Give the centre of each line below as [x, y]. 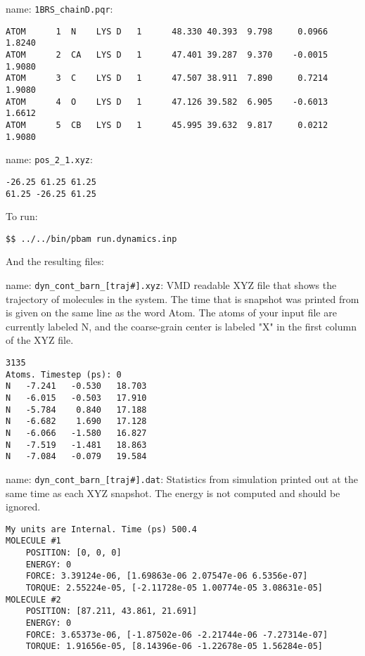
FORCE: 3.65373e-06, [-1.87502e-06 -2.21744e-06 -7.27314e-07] [177, 635]
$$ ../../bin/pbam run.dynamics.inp [91, 239]
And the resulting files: [55, 261]
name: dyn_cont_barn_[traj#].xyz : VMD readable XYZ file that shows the [171, 285]
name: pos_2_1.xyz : [49, 159]
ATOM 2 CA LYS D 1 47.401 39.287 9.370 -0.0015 [167, 54]
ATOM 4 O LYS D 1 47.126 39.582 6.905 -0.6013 [167, 102]
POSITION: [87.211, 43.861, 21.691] [111, 611]
